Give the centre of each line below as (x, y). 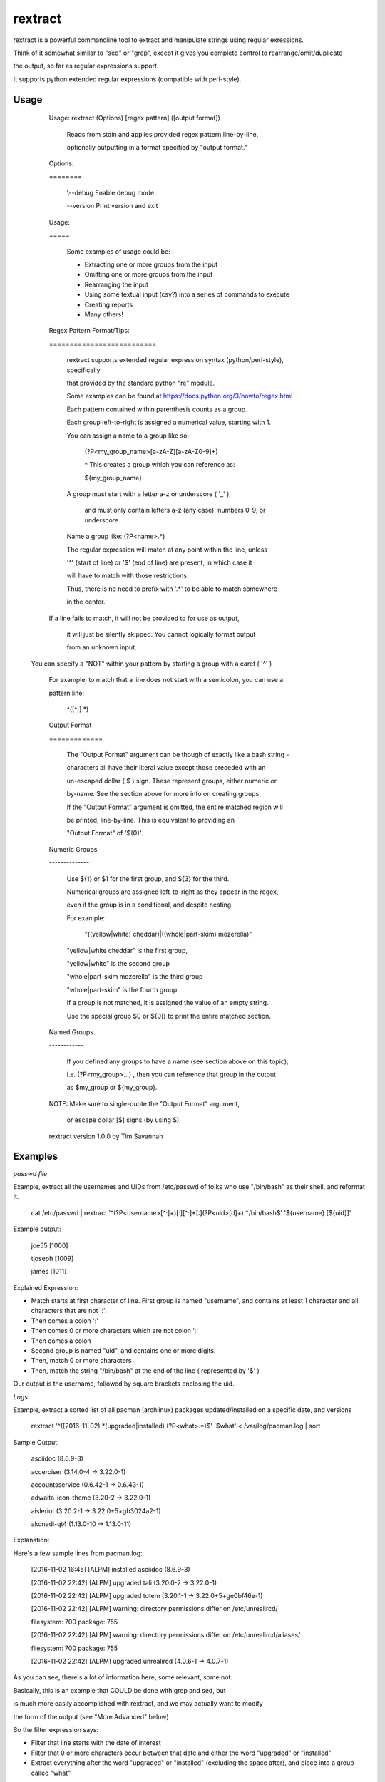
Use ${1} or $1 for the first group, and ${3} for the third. (148, 879)
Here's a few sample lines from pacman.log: (78, 1553)
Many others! (104, 314)
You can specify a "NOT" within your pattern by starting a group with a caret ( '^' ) (152, 664)
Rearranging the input (117, 284)
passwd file (30, 1173)
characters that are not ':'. (69, 1311)
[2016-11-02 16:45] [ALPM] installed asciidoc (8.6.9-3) (111, 1570)
